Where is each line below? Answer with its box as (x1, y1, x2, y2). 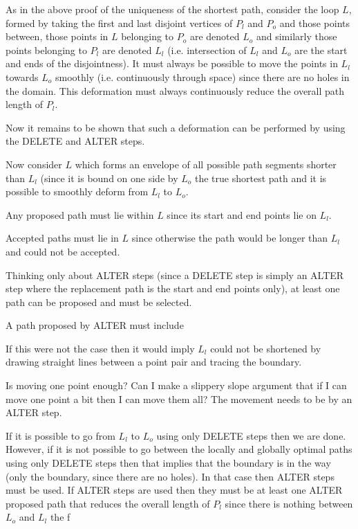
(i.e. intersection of (167, 42, 247, 57)
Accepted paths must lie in (6, 231, 119, 245)
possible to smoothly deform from (6, 184, 149, 199)
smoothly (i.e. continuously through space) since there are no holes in (55, 69, 350, 84)
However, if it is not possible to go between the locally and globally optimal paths (6, 442, 352, 456)
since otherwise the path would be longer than (131, 231, 328, 245)
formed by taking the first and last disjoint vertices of (6, 15, 233, 30)
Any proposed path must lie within (6, 207, 154, 222)
